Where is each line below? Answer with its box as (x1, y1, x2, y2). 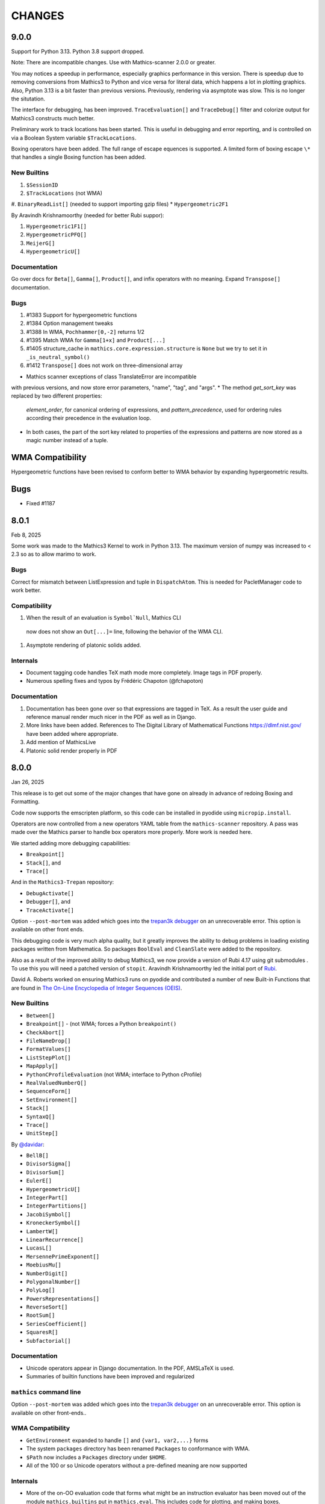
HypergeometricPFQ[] (26, 232, 87, 238)
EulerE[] (26, 1177, 52, 1185)
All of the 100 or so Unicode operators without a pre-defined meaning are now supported (26, 1462, 248, 1469)
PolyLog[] (26, 1287, 55, 1293)
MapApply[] (26, 1062, 58, 1070)
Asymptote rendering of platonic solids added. (26, 641, 141, 649)
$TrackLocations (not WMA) (26, 190, 102, 197)
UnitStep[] (26, 1130, 58, 1137)
